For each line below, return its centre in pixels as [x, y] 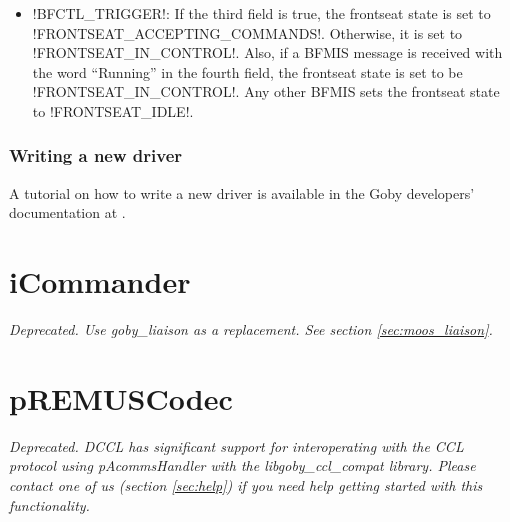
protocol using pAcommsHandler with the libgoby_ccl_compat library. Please [242, 465]
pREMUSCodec [121, 397]
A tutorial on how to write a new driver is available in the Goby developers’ [242, 192]
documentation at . [67, 212]
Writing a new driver [96, 155]
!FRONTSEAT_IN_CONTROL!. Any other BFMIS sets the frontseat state [266, 91]
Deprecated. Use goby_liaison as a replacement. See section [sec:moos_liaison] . [251, 329]
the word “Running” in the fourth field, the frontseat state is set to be [247, 71]
